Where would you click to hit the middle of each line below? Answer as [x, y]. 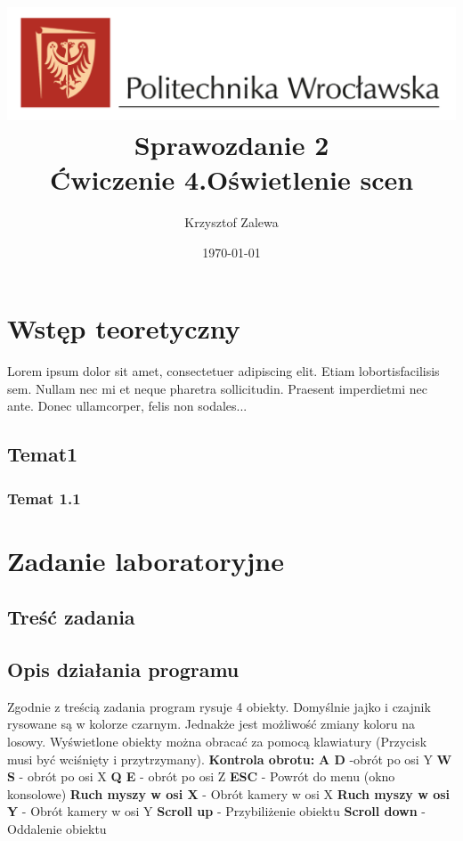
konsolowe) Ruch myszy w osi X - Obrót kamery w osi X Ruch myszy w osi [229, 793]
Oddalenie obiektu [57, 829]
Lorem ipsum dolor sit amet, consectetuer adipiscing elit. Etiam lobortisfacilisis [223, 371]
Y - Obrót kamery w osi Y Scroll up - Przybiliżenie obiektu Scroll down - [217, 811]
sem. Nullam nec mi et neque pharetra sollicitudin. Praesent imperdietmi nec [217, 388]
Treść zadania [71, 617]
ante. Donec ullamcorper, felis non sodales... [127, 406]
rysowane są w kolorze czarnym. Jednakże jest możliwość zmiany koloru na [211, 724]
